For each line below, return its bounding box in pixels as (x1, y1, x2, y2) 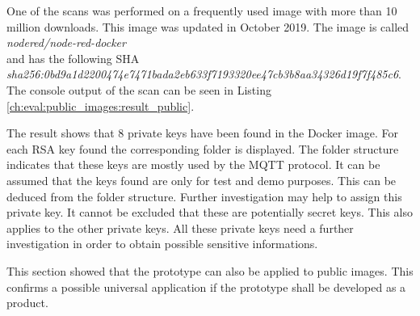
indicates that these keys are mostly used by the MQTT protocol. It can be (6, 156, 380, 173)
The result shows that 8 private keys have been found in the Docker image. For (6, 124, 398, 141)
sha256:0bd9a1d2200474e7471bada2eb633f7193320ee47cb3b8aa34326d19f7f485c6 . (6, 65, 401, 82)
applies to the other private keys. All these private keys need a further (6, 219, 354, 236)
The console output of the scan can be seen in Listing (6, 81, 271, 98)
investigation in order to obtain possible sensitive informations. (6, 235, 318, 252)
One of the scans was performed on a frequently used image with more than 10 (6, 2, 397, 19)
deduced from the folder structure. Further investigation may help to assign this (6, 187, 402, 204)
